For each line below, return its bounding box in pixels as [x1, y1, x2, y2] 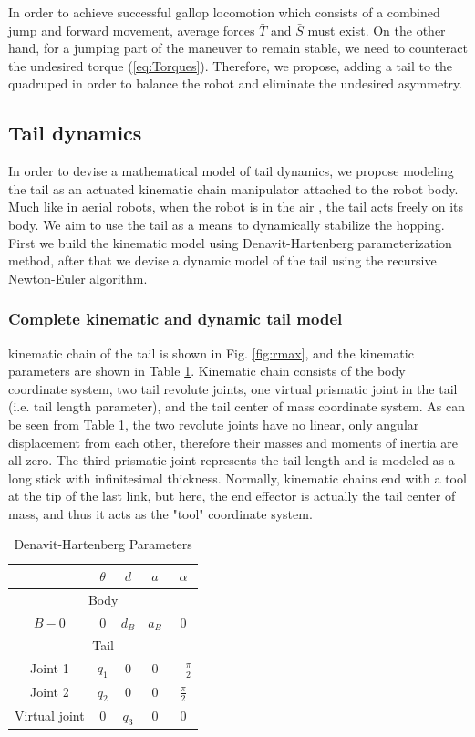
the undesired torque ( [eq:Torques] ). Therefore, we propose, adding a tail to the [8, 56, 453, 75]
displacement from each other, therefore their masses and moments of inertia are [8, 432, 458, 452]
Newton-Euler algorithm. [8, 268, 148, 287]
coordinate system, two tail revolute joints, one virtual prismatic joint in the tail [8, 379, 458, 398]
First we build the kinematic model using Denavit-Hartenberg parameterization [8, 233, 452, 252]
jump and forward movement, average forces [8, 20, 255, 39]
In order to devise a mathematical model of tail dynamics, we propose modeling [8, 161, 454, 181]
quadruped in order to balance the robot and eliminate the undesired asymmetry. [8, 74, 463, 93]
